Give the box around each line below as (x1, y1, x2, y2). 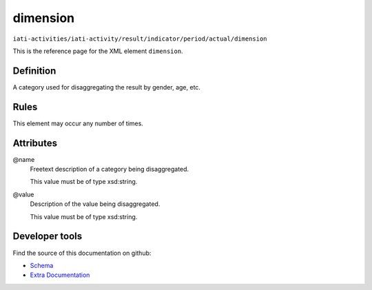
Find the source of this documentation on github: (12, 249, 152, 257)
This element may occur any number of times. (12, 119, 144, 127)
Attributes (12, 137, 58, 149)
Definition (12, 65, 56, 76)
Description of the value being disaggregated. (30, 200, 161, 208)
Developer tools (12, 231, 83, 242)
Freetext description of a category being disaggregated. (30, 165, 189, 174)
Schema (30, 261, 54, 269)
